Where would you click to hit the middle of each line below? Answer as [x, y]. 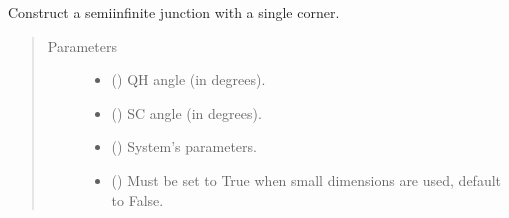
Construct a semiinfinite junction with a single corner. [174, 12]
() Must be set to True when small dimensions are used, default [306, 179]
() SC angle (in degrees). [186, 112]
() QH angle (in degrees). [188, 79]
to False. [137, 199]
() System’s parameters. [184, 146]
